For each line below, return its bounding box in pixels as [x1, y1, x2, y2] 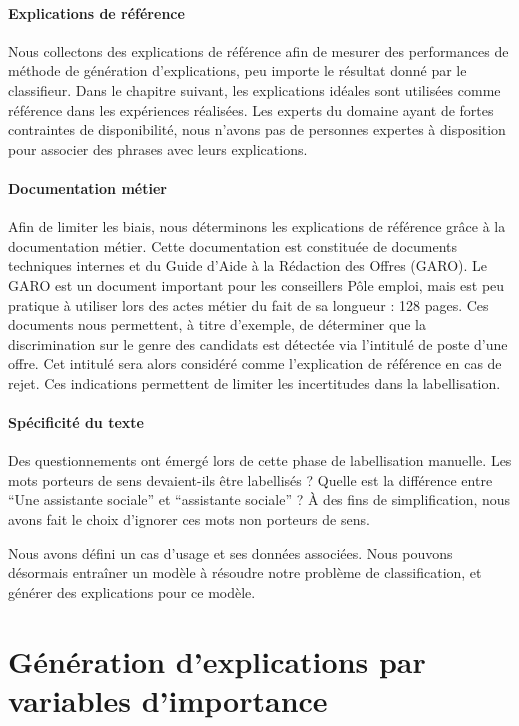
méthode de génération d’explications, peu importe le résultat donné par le [8, 60, 467, 81]
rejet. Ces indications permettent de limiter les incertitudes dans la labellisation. [8, 372, 501, 393]
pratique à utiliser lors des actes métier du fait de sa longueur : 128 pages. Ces [8, 294, 489, 315]
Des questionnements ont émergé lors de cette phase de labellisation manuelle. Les [8, 450, 512, 471]
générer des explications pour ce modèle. [8, 581, 256, 602]
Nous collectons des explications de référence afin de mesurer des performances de [8, 40, 509, 61]
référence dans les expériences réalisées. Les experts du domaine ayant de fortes [8, 99, 494, 120]
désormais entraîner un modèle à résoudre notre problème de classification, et [8, 562, 482, 583]
